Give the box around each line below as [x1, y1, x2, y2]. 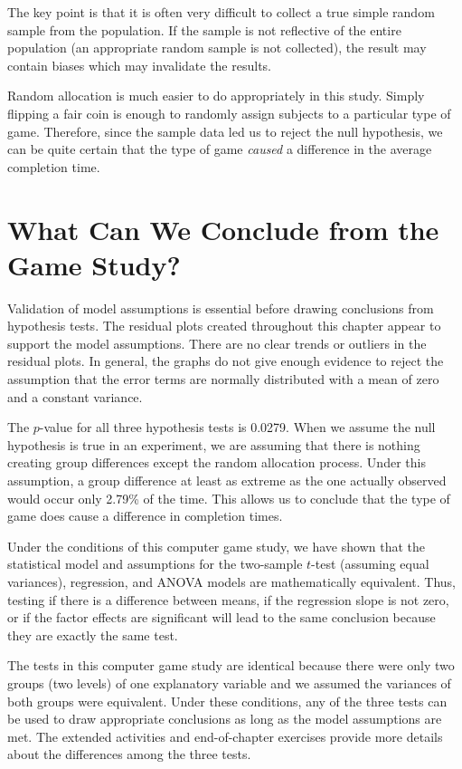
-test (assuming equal [311, 554, 429, 573]
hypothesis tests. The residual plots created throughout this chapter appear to [7, 316, 441, 335]
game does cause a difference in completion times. [7, 506, 283, 525]
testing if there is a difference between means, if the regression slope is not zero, [7, 590, 449, 609]
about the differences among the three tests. [7, 745, 251, 764]
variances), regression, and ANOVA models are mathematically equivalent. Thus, [7, 572, 456, 591]
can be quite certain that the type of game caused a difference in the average [7, 139, 432, 159]
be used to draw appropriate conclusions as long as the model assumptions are [7, 709, 442, 728]
